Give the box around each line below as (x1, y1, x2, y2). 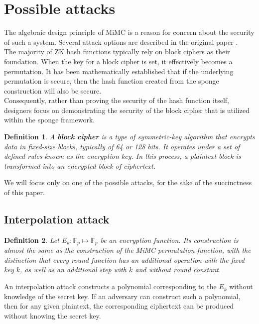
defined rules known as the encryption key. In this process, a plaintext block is (4, 151, 241, 161)
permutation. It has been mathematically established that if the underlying (4, 66, 234, 76)
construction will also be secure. (4, 85, 102, 96)
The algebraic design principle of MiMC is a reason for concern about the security (4, 27, 255, 37)
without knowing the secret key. (4, 310, 101, 321)
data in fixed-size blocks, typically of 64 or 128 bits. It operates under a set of (4, 141, 240, 151)
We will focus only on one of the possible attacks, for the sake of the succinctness (4, 177, 252, 188)
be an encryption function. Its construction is (100, 234, 239, 245)
